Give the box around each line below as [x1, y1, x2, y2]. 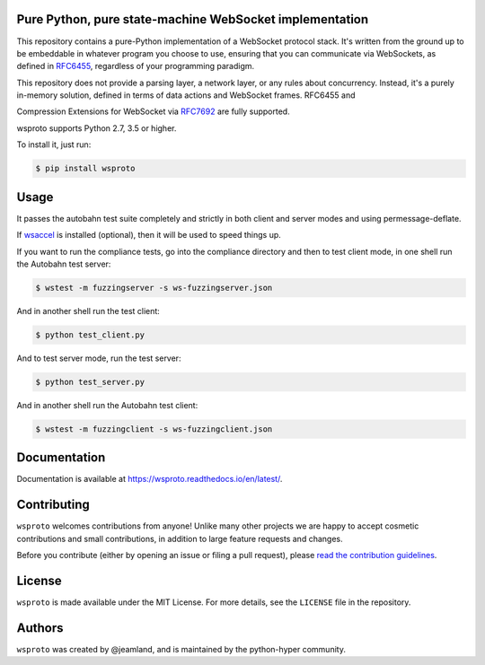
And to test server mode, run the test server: [16, 353, 181, 363]
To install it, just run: [16, 139, 92, 150]
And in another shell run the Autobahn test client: [16, 399, 198, 410]
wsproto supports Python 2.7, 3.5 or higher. [16, 122, 177, 134]
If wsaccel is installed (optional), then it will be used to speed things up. [16, 230, 282, 241]
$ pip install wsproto [35, 163, 136, 174]
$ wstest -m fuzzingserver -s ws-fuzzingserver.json [35, 283, 273, 293]
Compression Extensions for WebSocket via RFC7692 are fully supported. [16, 106, 291, 117]
